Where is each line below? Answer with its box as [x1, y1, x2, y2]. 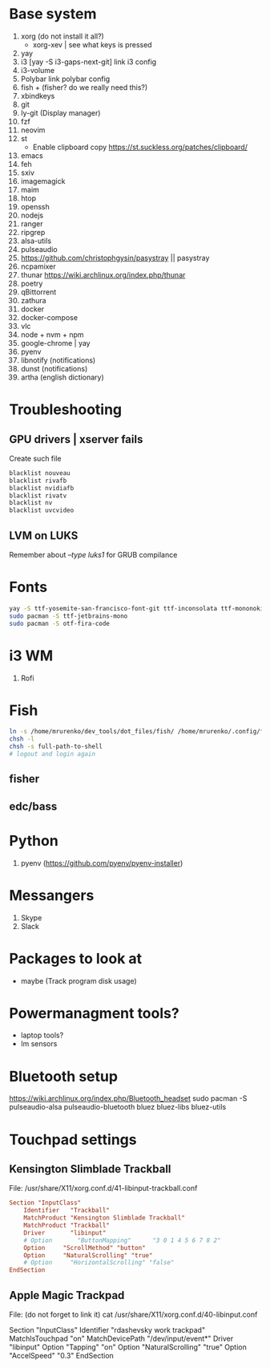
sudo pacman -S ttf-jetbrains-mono [9, 611, 128, 620]
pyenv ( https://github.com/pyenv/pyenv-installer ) [20, 858, 183, 867]
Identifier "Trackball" [23, 1207, 111, 1215]
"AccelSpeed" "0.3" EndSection [9, 1350, 115, 1360]
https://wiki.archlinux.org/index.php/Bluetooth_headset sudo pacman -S [9, 1094, 248, 1103]
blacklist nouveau [9, 469, 71, 477]
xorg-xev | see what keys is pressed [32, 39, 152, 49]
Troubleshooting [9, 400, 123, 419]
